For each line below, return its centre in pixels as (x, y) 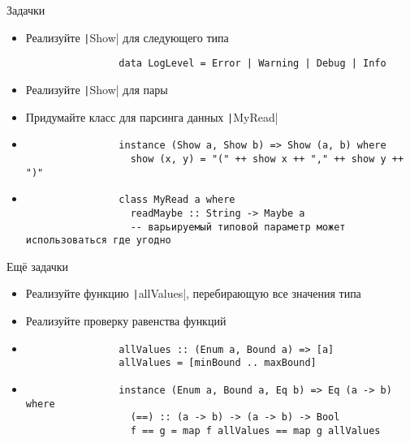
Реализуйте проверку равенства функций (126, 321)
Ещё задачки (38, 266)
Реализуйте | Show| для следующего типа (127, 37)
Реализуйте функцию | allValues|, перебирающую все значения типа (193, 293)
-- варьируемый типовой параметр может (238, 227)
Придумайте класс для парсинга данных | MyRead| (152, 116)
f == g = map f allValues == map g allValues (255, 430)
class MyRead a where (177, 200)
